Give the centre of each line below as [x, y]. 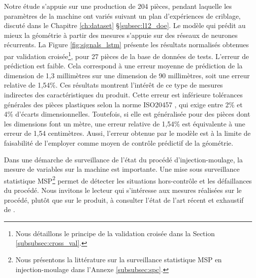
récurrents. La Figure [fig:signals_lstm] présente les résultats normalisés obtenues [127, 45]
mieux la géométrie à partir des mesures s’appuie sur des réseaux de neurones [121, 35]
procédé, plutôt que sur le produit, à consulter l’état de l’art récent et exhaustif [124, 200]
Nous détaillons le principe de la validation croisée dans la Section [115, 233]
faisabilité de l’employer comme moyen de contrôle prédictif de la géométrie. [119, 142]
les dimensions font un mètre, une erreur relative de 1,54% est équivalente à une [125, 123]
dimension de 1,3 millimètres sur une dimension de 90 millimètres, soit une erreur [127, 75]
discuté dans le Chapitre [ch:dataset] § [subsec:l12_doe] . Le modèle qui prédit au [125, 25]
